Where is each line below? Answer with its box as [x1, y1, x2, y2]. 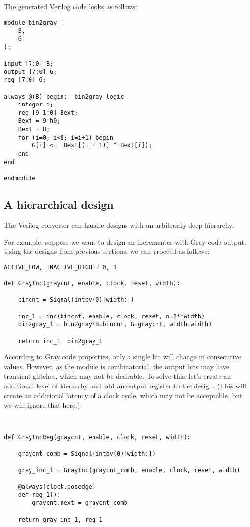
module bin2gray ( [4, 19, 64, 26]
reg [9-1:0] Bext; [18, 109, 78, 116]
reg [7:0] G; [4, 76, 46, 84]
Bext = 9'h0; [18, 117, 61, 125]
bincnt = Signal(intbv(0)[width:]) [18, 296, 134, 304]
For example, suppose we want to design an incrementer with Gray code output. [4, 236, 246, 246]
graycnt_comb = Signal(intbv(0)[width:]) [18, 450, 156, 457]
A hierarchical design [4, 197, 114, 212]
